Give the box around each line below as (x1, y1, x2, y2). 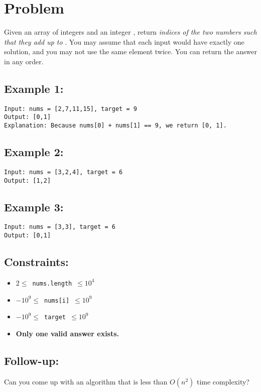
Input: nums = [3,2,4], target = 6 (4, 168, 123, 176)
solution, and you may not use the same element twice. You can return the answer (4, 46, 257, 57)
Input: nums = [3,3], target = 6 (4, 223, 115, 231)
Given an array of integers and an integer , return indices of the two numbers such (4, 27, 257, 37)
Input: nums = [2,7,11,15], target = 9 (4, 105, 137, 112)
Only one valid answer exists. (16, 328, 119, 338)
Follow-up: (4, 352, 59, 368)
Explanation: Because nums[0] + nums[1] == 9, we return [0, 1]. (4, 122, 227, 129)
